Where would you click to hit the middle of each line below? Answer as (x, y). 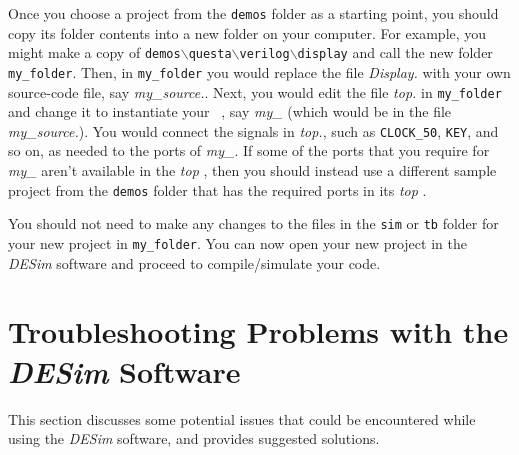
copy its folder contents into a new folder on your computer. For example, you (247, 32)
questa (210, 54)
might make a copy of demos (94, 52)
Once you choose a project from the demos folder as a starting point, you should (253, 13)
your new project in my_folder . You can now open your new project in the (237, 242)
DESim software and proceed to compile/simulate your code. (194, 262)
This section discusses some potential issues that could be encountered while (242, 418)
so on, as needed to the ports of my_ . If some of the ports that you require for (249, 150)
